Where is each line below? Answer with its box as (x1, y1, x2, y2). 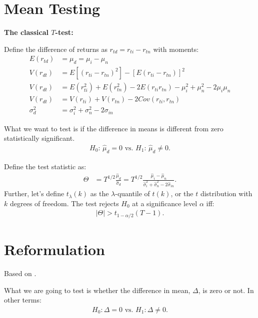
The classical (4, 27, 48, 37)
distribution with (200, 188, 252, 199)
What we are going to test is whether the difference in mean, (4, 285, 190, 295)
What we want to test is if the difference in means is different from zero (4, 123, 223, 133)
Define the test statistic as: (4, 161, 86, 171)
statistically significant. (4, 133, 75, 143)
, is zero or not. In (198, 285, 254, 295)
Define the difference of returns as (4, 43, 107, 54)
